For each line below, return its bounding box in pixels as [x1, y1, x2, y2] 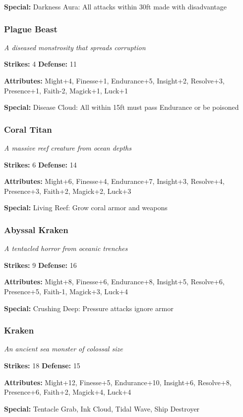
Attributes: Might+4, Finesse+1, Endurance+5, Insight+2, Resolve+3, [4, 76, 225, 85]
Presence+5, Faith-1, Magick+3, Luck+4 [4, 286, 128, 296]
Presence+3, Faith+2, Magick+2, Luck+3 [4, 185, 131, 196]
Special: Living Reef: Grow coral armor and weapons [4, 202, 168, 213]
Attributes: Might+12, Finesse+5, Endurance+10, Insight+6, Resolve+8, [4, 377, 232, 387]
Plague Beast [4, 22, 58, 35]
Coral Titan [4, 123, 52, 135]
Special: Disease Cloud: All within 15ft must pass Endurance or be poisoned [4, 102, 239, 112]
